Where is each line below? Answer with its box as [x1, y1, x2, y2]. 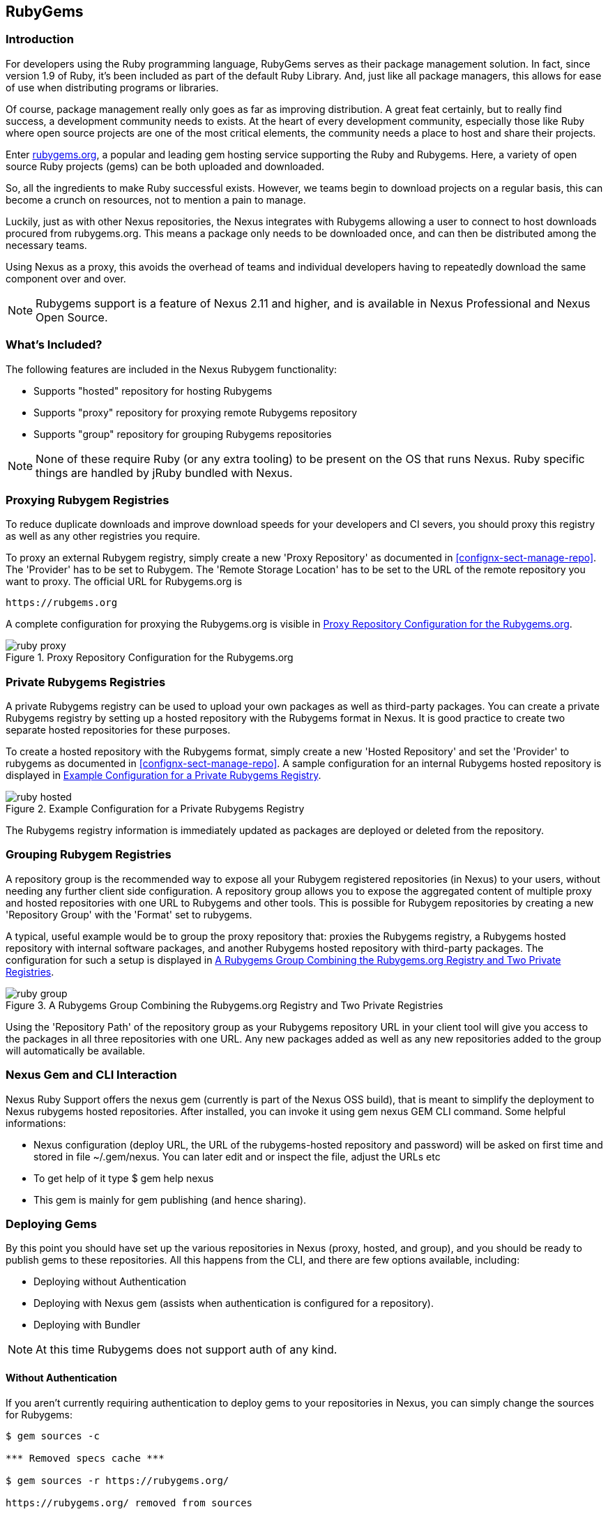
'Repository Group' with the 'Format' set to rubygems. [6, 908, 252, 921]
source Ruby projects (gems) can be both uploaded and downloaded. [6, 160, 325, 172]
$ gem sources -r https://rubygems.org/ [6, 1474, 229, 1486]
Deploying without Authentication [33, 1275, 187, 1288]
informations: [6, 1116, 66, 1129]
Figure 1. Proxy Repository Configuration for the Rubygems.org [6, 651, 294, 664]
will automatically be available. [6, 1044, 146, 1057]
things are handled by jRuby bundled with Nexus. [36, 465, 293, 480]
